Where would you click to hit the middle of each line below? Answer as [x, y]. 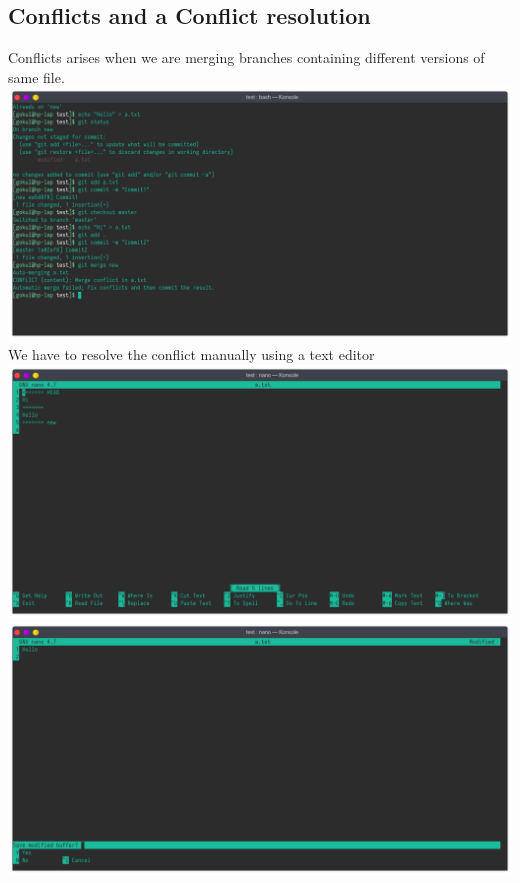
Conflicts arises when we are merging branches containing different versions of [246, 57]
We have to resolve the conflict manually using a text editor [191, 353]
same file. [36, 76]
